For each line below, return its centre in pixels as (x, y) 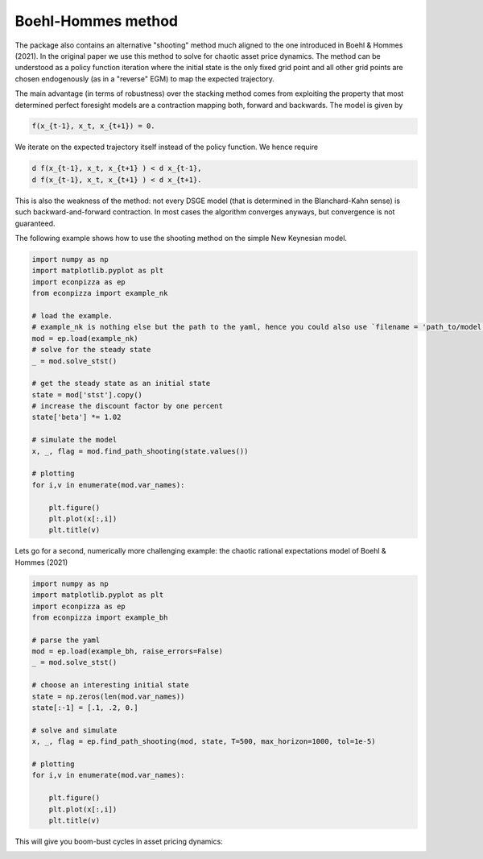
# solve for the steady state (91, 350)
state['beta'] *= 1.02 (76, 417)
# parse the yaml (66, 640)
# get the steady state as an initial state (121, 384)
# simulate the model (74, 440)
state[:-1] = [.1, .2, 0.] (85, 708)
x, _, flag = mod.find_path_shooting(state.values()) (140, 451)
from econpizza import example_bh (100, 617)
